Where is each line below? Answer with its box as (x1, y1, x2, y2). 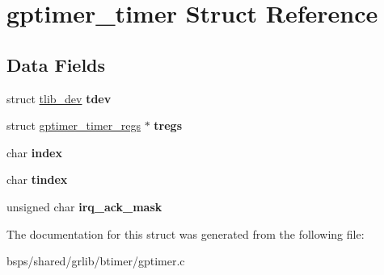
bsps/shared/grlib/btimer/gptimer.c (6, 252, 185, 269)
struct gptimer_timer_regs (6, 117, 141, 134)
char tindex (6, 171, 68, 188)
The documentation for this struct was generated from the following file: (6, 225, 365, 242)
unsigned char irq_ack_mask (6, 198, 162, 215)
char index (6, 144, 62, 160)
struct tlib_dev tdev (6, 90, 112, 106)
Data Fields (6, 52, 106, 77)
